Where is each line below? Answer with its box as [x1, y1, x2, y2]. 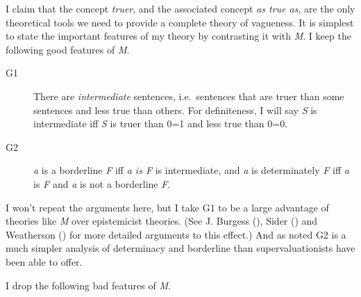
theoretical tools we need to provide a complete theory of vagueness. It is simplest [6, 15, 354, 29]
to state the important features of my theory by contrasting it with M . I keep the [6, 29, 351, 43]
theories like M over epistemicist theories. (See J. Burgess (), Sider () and [6, 214, 318, 228]
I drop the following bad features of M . [6, 278, 171, 292]
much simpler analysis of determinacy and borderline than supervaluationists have [6, 241, 355, 255]
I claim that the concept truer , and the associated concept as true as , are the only [6, 1, 355, 15]
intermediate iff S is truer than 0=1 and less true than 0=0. [33, 116, 288, 131]
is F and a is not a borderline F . [33, 176, 171, 191]
